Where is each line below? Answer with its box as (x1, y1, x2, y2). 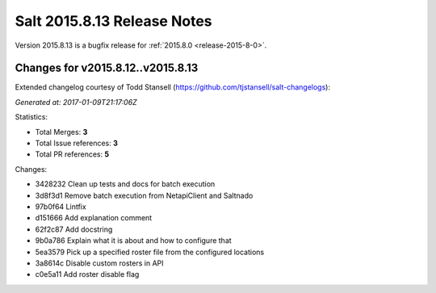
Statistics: (15, 112, 48, 122)
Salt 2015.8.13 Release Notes (15, 12, 213, 30)
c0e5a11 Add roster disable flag (35, 270, 140, 279)
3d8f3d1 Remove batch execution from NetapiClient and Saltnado (35, 190, 254, 200)
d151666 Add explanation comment (35, 213, 153, 223)
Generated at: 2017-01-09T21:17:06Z (15, 97, 137, 107)
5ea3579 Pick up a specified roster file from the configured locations (35, 247, 265, 257)
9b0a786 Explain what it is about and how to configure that (35, 236, 232, 245)
